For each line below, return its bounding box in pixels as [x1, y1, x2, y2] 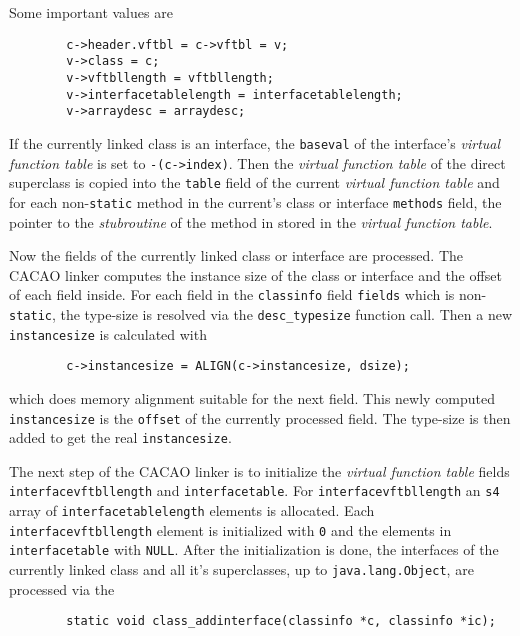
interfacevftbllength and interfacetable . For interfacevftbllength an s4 [9, 480, 500, 501]
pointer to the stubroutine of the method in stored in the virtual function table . [9, 211, 493, 232]
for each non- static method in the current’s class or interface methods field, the [9, 191, 502, 212]
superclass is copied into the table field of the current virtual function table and [9, 172, 500, 193]
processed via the [9, 578, 115, 599]
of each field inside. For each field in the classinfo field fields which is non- [9, 284, 487, 305]
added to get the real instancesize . [9, 427, 232, 448]
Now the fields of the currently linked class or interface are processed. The [9, 245, 464, 266]
